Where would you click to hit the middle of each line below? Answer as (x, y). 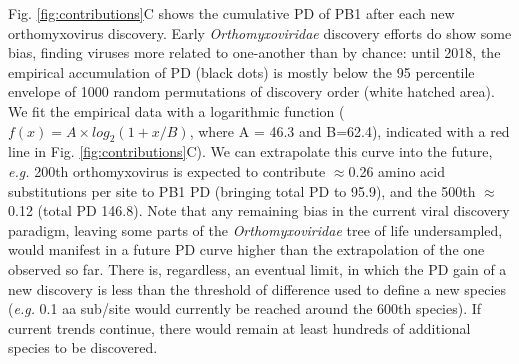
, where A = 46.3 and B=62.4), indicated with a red (349, 130)
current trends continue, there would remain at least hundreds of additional (239, 327)
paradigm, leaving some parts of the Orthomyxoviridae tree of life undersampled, (255, 229)
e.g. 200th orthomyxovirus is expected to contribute (167, 170)
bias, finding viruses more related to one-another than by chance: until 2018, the (254, 52)
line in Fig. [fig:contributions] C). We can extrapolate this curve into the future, (250, 151)
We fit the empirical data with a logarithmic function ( (176, 110)
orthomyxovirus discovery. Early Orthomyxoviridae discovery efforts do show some (260, 32)
